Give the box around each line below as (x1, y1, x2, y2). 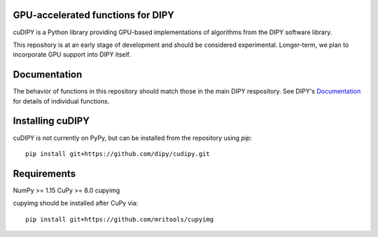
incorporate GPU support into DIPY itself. (13, 50, 132, 59)
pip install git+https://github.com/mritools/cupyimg (25, 215, 213, 223)
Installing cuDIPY (13, 115, 90, 127)
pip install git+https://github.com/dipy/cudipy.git (25, 150, 210, 157)
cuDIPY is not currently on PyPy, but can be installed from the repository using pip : (13, 134, 252, 142)
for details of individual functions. (13, 96, 110, 105)
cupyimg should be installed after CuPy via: (13, 199, 139, 208)
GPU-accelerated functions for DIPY (13, 9, 175, 21)
